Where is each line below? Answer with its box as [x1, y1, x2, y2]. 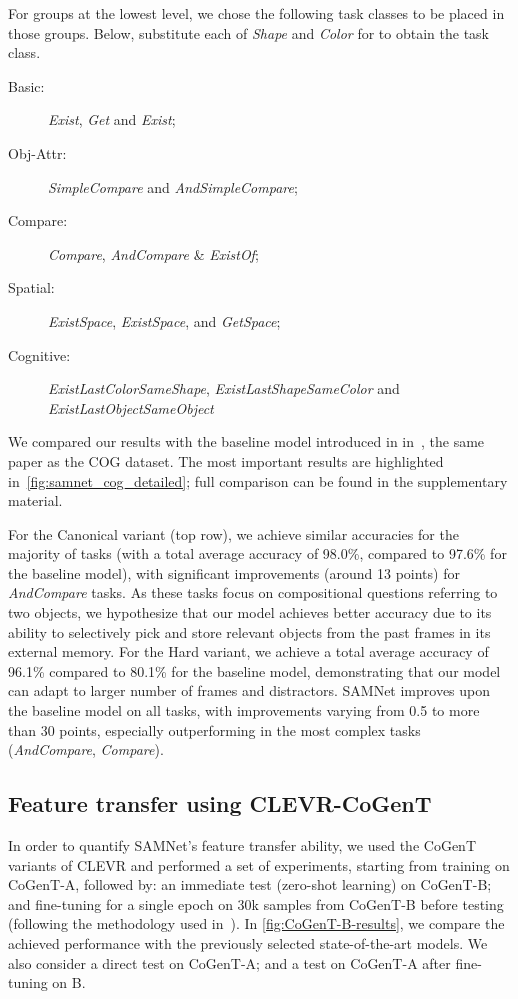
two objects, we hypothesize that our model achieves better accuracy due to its [8, 602, 492, 623]
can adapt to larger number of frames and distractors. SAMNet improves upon [8, 680, 491, 701]
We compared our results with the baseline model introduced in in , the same [8, 431, 485, 452]
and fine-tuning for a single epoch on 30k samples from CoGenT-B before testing [8, 893, 504, 914]
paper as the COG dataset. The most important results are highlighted [8, 450, 444, 471]
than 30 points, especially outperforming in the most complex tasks [8, 719, 421, 740]
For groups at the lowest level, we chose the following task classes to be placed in [8, 3, 505, 23]
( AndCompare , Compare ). [8, 739, 164, 760]
